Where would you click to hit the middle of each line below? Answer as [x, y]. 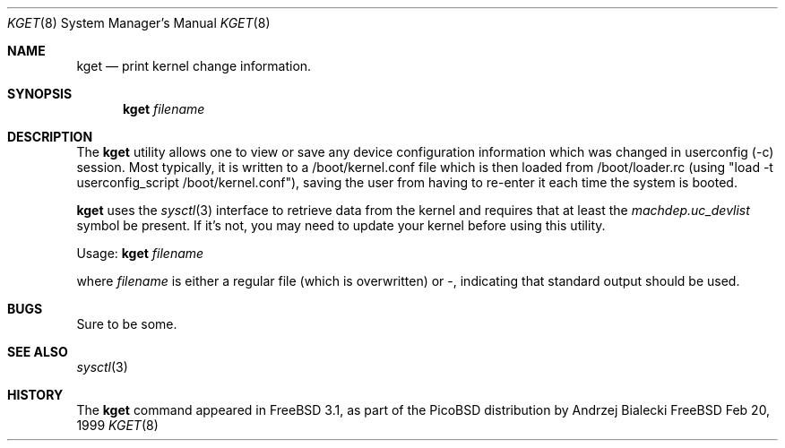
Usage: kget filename [140, 253]
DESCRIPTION [50, 137]
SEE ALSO [38, 352]
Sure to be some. [127, 324]
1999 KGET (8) [117, 425]
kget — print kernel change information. [194, 66]
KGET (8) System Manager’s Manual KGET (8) [139, 23]
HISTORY [35, 395]
